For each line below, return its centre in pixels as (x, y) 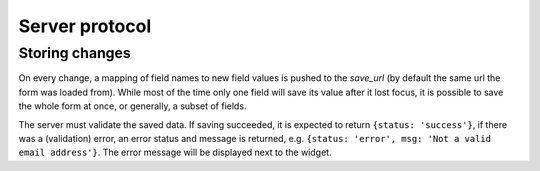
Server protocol (85, 26)
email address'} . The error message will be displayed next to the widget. (175, 152)
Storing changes (75, 53)
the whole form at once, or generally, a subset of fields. (132, 106)
